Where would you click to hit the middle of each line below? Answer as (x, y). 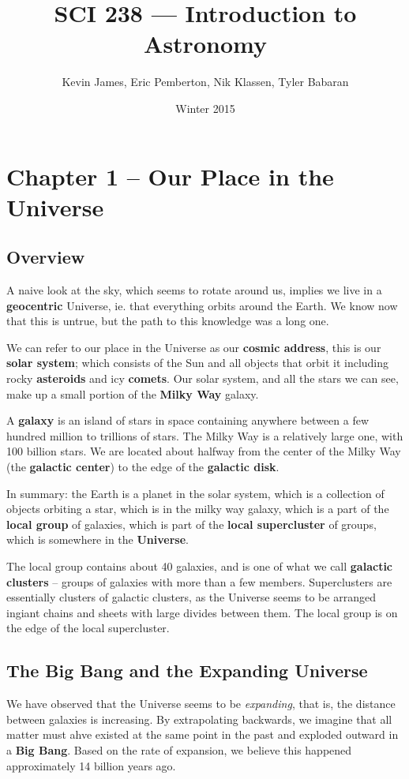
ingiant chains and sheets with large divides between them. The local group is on (202, 612)
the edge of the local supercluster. (88, 628)
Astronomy (205, 44)
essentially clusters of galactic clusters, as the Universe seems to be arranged (191, 597)
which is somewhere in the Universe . (98, 539)
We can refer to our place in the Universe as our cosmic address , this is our (194, 347)
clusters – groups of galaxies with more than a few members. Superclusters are (199, 581)
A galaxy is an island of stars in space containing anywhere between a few (188, 420)
